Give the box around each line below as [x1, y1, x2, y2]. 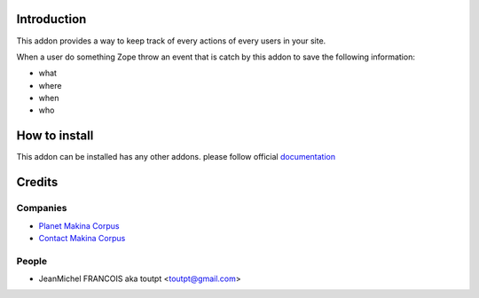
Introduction [16, 12, 87, 27]
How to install [16, 129, 94, 144]
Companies [16, 202, 67, 215]
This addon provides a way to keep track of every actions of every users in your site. [16, 35, 326, 46]
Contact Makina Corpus [38, 232, 126, 243]
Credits [16, 175, 59, 190]
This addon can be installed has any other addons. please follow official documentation [16, 152, 336, 162]
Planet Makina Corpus [38, 220, 120, 231]
